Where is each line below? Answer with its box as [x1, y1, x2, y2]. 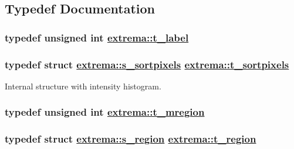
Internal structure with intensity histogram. [5, 79, 161, 92]
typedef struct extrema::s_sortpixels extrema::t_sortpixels [5, 57, 289, 71]
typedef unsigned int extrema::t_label [5, 30, 189, 44]
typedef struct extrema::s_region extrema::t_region [5, 131, 256, 146]
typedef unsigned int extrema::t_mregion [5, 105, 205, 119]
